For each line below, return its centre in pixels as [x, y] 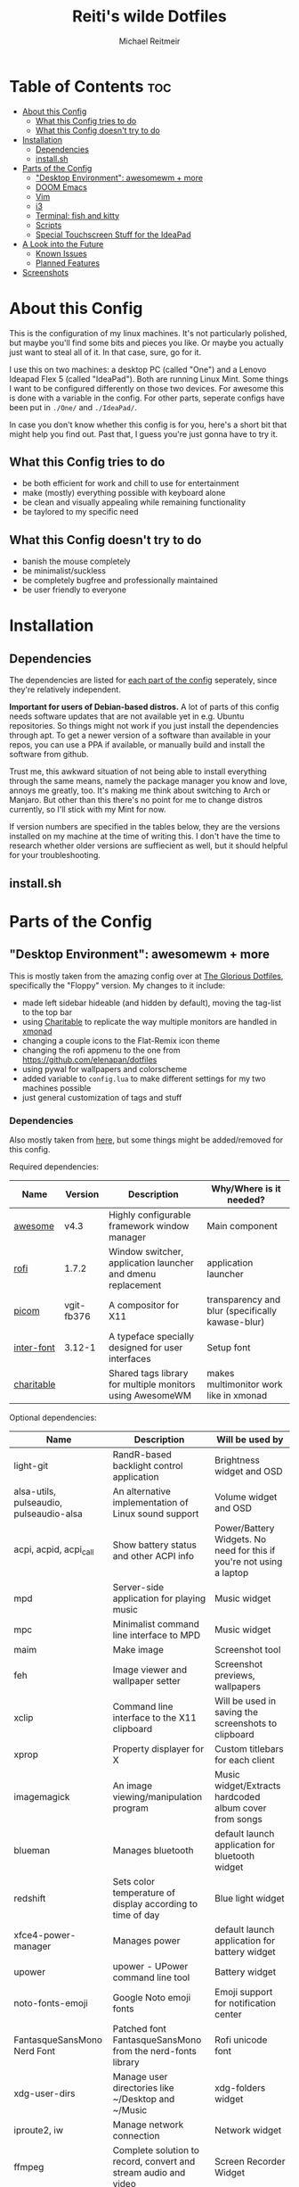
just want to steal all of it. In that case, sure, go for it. [105, 352]
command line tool [151, 1977]
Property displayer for [158, 1748]
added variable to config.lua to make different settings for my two [144, 1078]
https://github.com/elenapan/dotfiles [89, 1060]
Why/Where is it [246, 1188]
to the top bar [47, 1012]
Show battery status [155, 1545]
